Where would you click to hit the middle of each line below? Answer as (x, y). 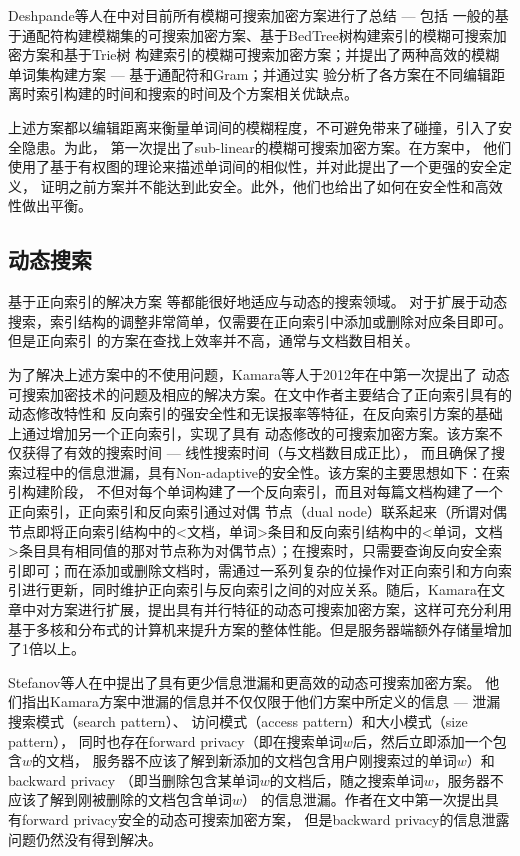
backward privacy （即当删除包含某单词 (134, 779)
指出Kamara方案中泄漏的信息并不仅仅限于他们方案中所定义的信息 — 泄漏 (261, 701)
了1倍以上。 (46, 648)
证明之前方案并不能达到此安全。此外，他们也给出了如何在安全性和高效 (271, 185)
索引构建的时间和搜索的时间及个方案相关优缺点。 (196, 93)
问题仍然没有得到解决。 (85, 838)
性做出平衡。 (50, 205)
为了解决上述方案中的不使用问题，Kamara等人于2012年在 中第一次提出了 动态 (259, 373)
